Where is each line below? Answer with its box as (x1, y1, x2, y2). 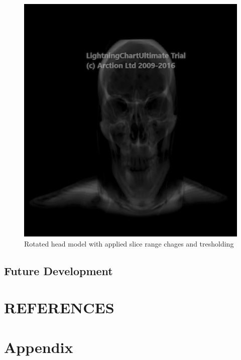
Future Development (4, 263, 113, 278)
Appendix (4, 336, 73, 357)
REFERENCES (4, 297, 114, 318)
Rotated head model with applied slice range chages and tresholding (24, 238, 234, 249)
